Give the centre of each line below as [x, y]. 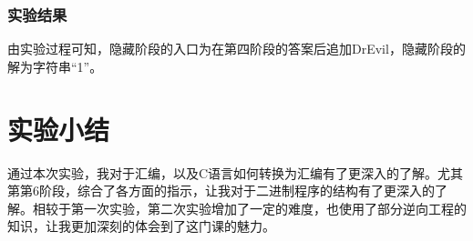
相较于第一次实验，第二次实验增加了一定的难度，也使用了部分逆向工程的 [249, 208]
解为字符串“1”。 [55, 66]
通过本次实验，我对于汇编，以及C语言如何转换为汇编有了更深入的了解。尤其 [236, 172]
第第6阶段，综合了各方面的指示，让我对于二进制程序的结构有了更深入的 [221, 191]
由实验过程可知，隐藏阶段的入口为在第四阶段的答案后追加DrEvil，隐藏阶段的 [236, 49]
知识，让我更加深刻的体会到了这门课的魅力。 [141, 226]
